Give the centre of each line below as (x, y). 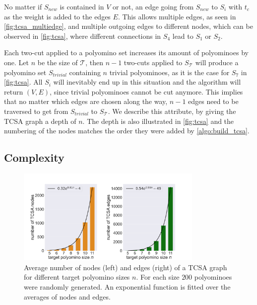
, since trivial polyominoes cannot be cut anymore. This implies (146, 91)
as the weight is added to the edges (57, 16)
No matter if (23, 6)
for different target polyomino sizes (77, 277)
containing (85, 72)
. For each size (158, 277)
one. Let (16, 62)
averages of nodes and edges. (67, 296)
